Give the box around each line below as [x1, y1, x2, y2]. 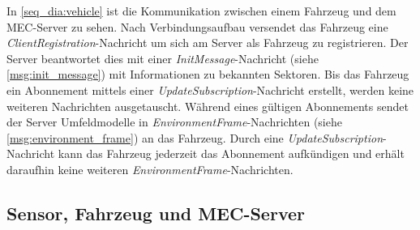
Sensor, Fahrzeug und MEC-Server [6, 200, 305, 225]
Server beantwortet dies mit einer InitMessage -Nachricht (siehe [6, 49, 319, 66]
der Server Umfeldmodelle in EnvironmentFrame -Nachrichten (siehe [6, 113, 342, 130]
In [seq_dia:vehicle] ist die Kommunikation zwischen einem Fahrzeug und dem [6, 2, 396, 19]
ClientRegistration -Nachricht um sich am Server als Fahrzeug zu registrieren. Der [6, 34, 409, 51]
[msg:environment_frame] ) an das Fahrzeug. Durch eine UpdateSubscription [6, 129, 383, 146]
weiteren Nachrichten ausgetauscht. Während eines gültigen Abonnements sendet [6, 97, 409, 114]
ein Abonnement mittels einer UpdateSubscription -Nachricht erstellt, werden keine [6, 81, 414, 98]
